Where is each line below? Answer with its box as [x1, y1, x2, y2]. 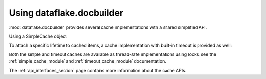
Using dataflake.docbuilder [9, 7, 123, 18]
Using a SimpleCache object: [9, 33, 68, 39]
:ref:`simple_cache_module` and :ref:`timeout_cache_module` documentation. [9, 58, 166, 64]
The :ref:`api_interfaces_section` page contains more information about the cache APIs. [9, 67, 187, 73]
